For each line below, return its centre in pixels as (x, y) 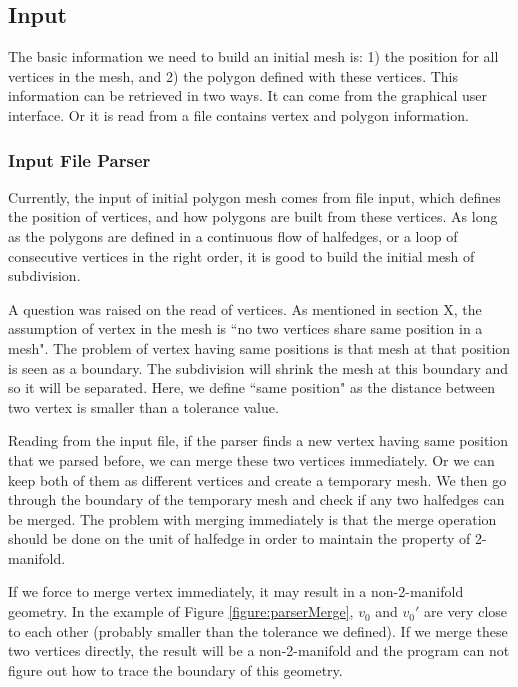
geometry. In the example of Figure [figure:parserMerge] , (181, 611)
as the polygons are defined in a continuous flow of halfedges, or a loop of (233, 235)
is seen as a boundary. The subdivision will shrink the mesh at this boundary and (258, 367)
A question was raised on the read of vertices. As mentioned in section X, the (245, 308)
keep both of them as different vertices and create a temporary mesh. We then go (257, 479)
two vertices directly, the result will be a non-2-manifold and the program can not (259, 650)
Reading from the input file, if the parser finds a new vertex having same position (258, 440)
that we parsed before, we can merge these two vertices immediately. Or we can (251, 459)
